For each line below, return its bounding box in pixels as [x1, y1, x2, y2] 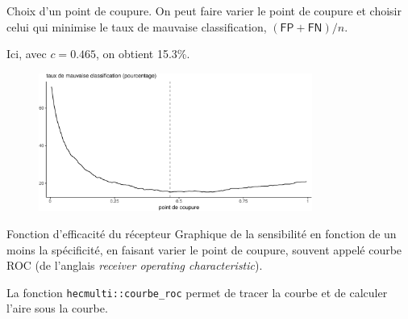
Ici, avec [6, 45, 47, 62]
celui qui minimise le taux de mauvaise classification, [6, 18, 267, 35]
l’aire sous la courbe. [6, 300, 108, 317]
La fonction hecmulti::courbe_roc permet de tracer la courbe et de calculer [6, 283, 388, 300]
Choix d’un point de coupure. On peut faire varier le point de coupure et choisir [6, 2, 402, 19]
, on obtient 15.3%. [96, 45, 190, 62]
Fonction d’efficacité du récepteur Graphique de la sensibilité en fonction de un [6, 225, 397, 241]
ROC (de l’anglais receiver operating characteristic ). [6, 257, 263, 274]
